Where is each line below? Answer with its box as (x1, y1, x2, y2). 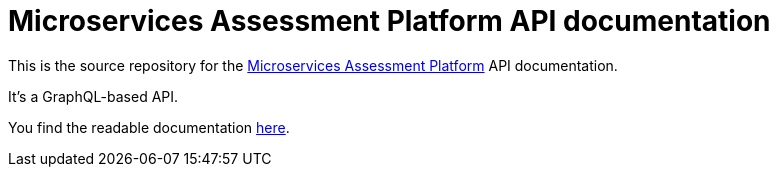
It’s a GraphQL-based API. (8, 87, 179, 105)
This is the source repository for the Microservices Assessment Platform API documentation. (8, 56, 618, 74)
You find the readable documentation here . (8, 118, 290, 136)
